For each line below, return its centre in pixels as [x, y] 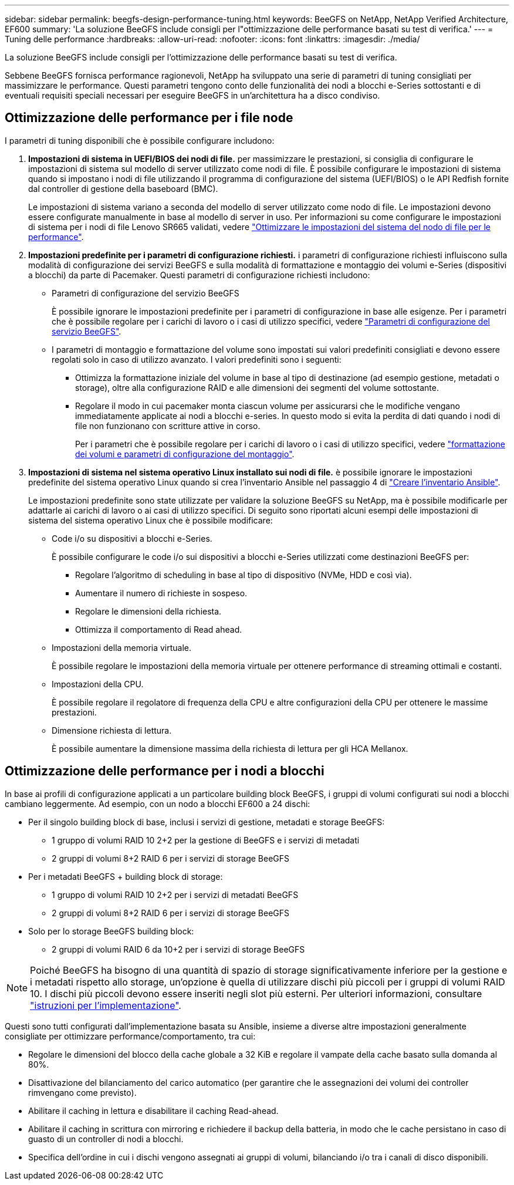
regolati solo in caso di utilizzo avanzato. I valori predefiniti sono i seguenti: [197, 359]
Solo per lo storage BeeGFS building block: [111, 931]
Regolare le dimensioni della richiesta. [148, 611]
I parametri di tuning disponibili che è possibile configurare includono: [140, 140]
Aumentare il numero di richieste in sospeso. [161, 593]
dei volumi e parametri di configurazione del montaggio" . [185, 454]
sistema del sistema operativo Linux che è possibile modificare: [151, 520]
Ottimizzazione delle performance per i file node [149, 118]
